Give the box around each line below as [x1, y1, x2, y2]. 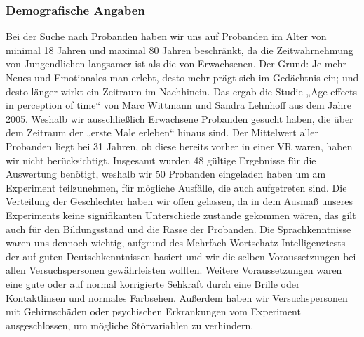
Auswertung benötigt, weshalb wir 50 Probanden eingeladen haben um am [6, 166, 326, 181]
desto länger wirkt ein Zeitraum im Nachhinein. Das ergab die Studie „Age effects [6, 84, 358, 98]
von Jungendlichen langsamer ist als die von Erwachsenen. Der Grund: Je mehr [6, 56, 346, 71]
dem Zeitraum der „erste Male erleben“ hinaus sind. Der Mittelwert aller [6, 125, 318, 140]
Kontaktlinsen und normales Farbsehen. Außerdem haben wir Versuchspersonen [6, 290, 348, 305]
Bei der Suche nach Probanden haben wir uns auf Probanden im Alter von [6, 29, 327, 44]
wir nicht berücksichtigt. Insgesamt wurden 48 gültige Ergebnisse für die [6, 152, 316, 167]
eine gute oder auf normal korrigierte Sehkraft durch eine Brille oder [6, 276, 300, 291]
